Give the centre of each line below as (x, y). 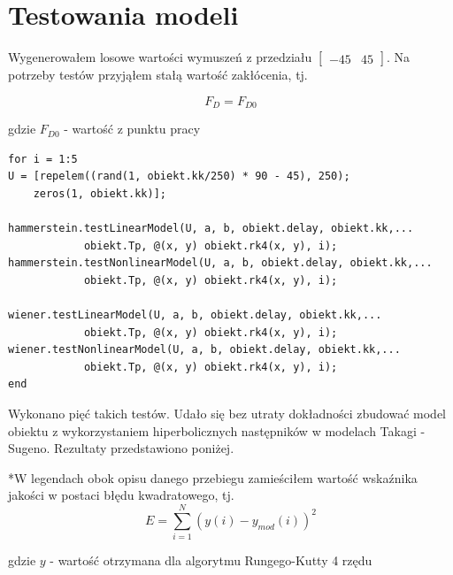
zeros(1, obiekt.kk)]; (100, 193)
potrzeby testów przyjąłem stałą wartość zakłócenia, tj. (158, 75)
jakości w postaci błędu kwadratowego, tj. (121, 495)
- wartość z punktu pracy (132, 129)
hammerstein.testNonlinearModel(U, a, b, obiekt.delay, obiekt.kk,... (220, 263)
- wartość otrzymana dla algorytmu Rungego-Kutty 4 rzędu (211, 560)
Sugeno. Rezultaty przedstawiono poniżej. (121, 448)
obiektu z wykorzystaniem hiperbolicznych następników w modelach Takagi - (217, 430)
